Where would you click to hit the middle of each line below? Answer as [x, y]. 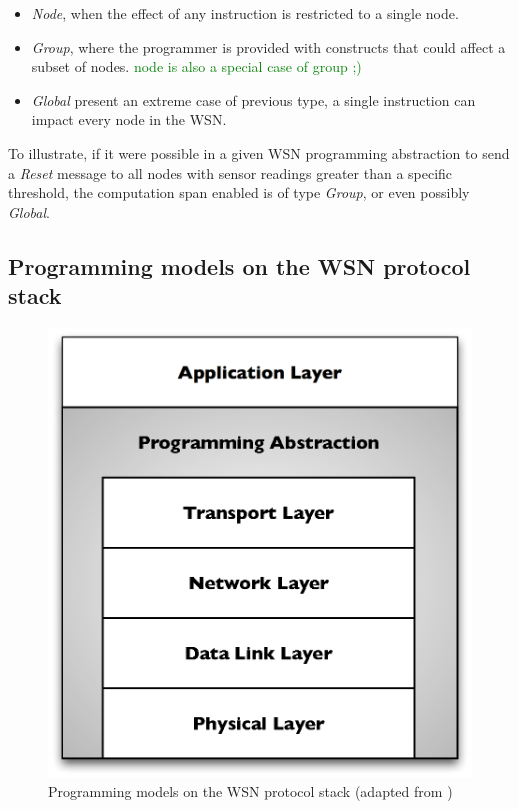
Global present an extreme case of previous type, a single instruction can [253, 99]
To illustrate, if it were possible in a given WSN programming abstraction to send [259, 152]
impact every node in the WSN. [129, 119]
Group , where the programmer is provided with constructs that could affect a [268, 46]
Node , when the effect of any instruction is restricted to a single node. [245, 13]
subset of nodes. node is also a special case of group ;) [196, 66]
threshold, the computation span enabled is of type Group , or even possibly [239, 192]
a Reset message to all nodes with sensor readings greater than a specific [230, 172]
